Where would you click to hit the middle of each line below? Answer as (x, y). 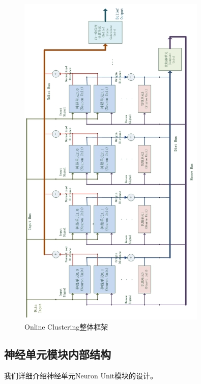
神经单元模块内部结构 (58, 354)
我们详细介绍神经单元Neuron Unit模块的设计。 (81, 375)
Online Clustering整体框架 (66, 326)
